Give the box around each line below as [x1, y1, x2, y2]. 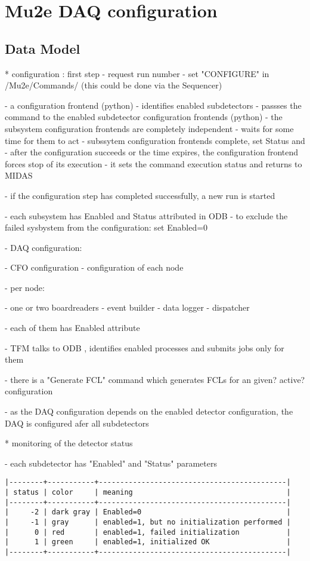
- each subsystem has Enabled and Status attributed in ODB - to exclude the [5, 209, 288, 222]
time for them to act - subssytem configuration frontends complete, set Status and [5, 134, 305, 146]
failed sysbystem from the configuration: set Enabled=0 [5, 221, 208, 234]
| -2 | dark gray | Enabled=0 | [5, 508, 291, 517]
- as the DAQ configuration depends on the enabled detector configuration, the [5, 405, 293, 418]
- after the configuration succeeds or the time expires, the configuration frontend [5, 146, 299, 158]
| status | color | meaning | [5, 488, 291, 497]
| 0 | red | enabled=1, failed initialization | [5, 528, 291, 537]
